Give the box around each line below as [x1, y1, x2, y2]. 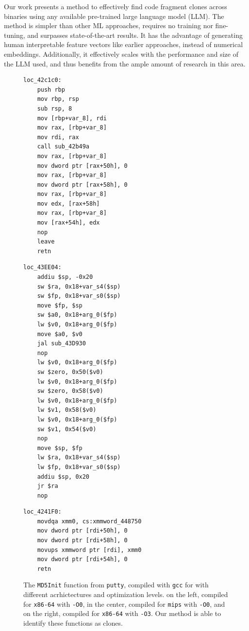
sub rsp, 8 [37, 105, 72, 112]
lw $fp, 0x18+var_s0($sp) [37, 463, 121, 470]
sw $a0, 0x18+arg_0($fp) [37, 311, 117, 319]
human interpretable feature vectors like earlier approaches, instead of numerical [4, 39, 243, 49]
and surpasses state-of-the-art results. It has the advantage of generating [27, 30, 243, 40]
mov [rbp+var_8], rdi [37, 114, 107, 122]
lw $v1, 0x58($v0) [37, 406, 97, 414]
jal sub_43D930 [37, 340, 86, 347]
